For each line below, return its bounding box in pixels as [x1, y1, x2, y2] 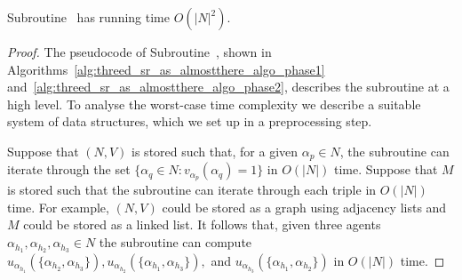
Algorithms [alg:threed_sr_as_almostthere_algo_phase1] [7, 60, 325, 78]
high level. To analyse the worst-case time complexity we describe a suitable [7, 94, 421, 113]
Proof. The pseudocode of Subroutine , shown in [7, 43, 272, 60]
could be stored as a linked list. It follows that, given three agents [23, 215, 381, 234]
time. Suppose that [334, 160, 438, 179]
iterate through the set [7, 160, 131, 179]
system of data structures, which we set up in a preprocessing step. [7, 112, 372, 131]
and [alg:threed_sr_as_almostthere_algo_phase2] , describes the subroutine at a [7, 77, 450, 96]
